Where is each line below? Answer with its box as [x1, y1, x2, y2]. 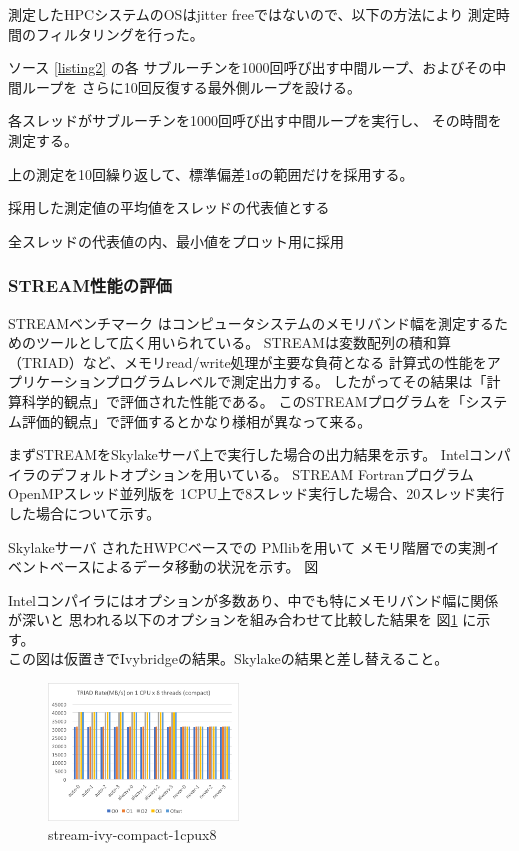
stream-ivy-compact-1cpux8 [48, 824, 217, 845]
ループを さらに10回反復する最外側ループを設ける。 [21, 76, 361, 97]
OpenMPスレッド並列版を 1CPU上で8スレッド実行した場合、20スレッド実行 [8, 483, 505, 504]
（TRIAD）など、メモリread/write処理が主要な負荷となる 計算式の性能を [8, 351, 487, 372]
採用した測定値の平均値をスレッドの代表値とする [8, 197, 330, 218]
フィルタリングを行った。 [35, 23, 204, 44]
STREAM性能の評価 [8, 273, 172, 298]
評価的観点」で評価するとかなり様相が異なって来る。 [21, 410, 372, 431]
